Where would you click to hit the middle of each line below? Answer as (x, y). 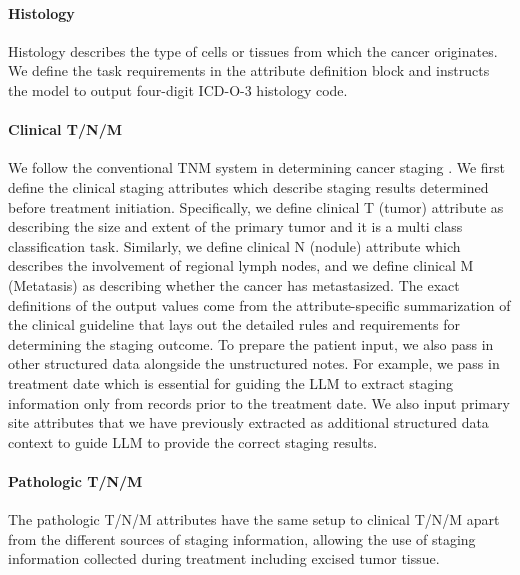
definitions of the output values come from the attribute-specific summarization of (259, 304)
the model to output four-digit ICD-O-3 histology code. (178, 89)
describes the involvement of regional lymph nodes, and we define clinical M (241, 265)
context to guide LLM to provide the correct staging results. (193, 441)
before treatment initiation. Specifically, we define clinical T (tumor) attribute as (256, 206)
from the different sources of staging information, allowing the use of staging (242, 538)
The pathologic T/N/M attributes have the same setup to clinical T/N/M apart (254, 519)
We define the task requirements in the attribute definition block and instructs (249, 70)
